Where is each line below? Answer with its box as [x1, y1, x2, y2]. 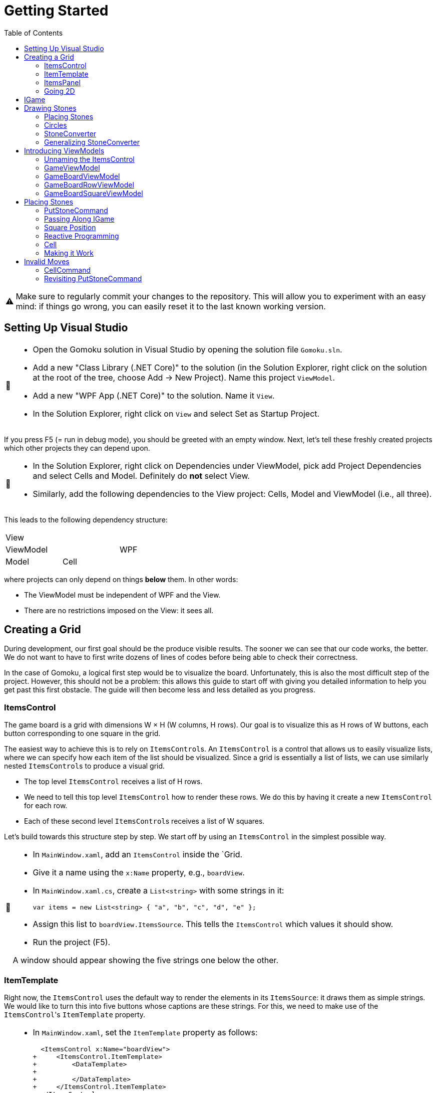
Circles [44, 120, 67, 129]
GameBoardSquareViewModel [44, 189, 143, 198]
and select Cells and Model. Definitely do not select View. [33, 470, 250, 481]
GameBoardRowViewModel [44, 180, 134, 189]
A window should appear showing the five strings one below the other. [13, 955, 279, 966]
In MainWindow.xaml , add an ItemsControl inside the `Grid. [33, 849, 243, 860]
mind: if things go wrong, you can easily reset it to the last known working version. [16, 301, 326, 311]
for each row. [24, 801, 68, 810]
